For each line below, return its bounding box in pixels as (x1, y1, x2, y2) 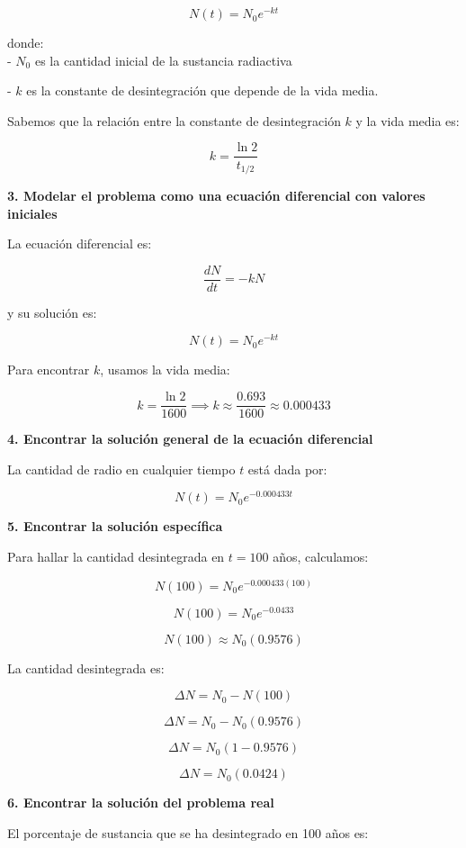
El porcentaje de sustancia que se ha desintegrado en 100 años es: (7, 823, 369, 842)
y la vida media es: (355, 111, 460, 130)
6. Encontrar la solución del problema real (7, 793, 274, 812)
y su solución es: (7, 302, 97, 321)
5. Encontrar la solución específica (7, 517, 223, 536)
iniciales (7, 203, 58, 222)
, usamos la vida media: (100, 360, 230, 379)
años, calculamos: (273, 547, 369, 565)
